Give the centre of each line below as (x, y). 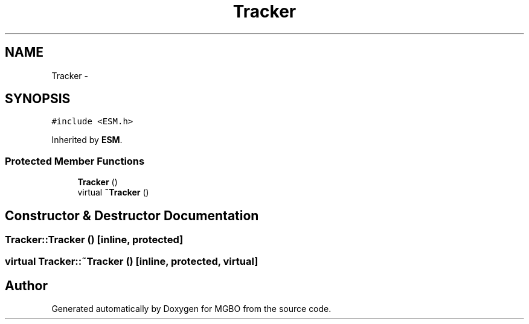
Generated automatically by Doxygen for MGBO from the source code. (191, 309)
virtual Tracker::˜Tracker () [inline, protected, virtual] (132, 262)
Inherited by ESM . (87, 140)
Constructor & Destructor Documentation (132, 215)
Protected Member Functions (75, 161)
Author (26, 285)
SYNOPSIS (38, 99)
